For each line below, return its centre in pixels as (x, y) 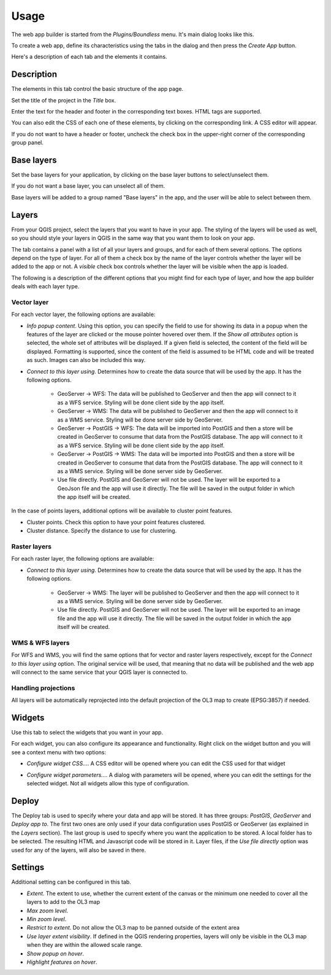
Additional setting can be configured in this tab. (71, 882)
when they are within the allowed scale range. (85, 945)
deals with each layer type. (45, 287)
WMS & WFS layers (40, 642)
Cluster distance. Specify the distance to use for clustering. (102, 531)
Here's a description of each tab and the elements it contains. (89, 57)
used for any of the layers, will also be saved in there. (79, 850)
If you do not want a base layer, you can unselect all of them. (88, 186)
